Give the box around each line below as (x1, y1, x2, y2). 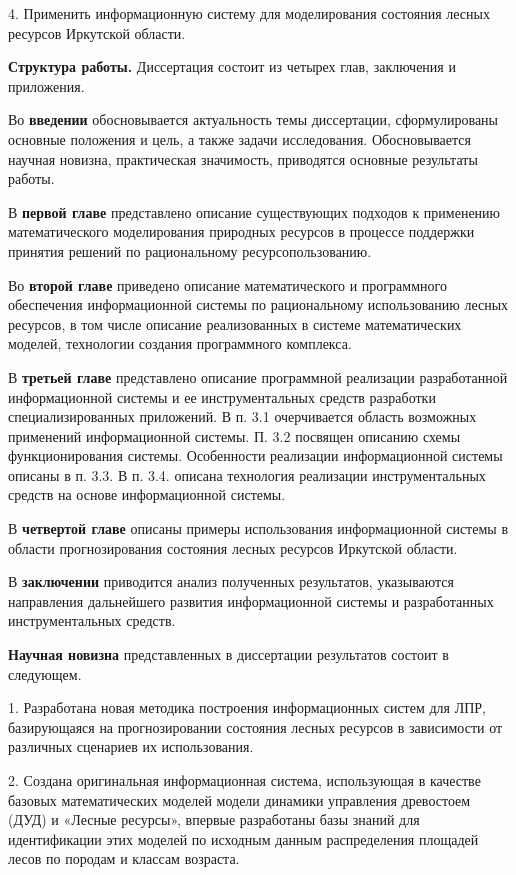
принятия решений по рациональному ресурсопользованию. (8, 240, 372, 261)
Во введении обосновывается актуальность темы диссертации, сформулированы (8, 109, 499, 130)
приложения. (8, 75, 85, 96)
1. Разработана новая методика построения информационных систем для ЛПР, (8, 697, 486, 718)
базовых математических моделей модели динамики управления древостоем (8, 789, 471, 810)
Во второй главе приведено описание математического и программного (8, 274, 447, 295)
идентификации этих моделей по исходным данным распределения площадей (8, 828, 479, 849)
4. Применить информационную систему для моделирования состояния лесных (8, 3, 490, 23)
